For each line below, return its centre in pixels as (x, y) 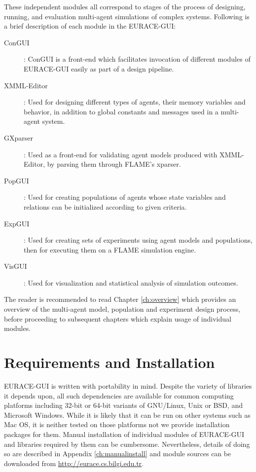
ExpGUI (17, 223)
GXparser (18, 137)
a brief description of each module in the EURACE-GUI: (90, 26)
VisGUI (16, 266)
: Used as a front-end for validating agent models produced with (121, 154)
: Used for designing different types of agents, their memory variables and (135, 102)
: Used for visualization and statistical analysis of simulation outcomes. (131, 282)
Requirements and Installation (110, 362)
